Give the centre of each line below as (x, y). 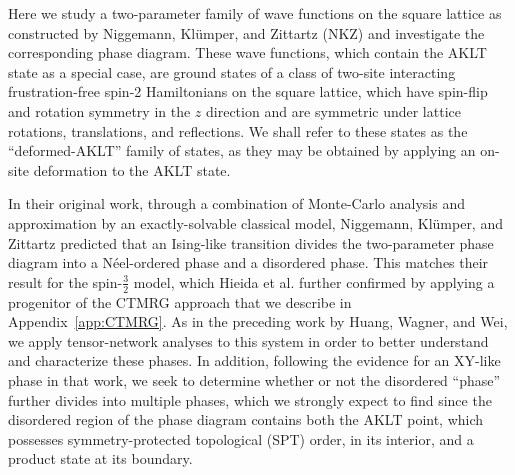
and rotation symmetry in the (99, 110)
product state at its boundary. (100, 458)
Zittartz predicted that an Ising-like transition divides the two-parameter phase (251, 242)
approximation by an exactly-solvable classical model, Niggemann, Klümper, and (255, 222)
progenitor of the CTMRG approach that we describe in (180, 301)
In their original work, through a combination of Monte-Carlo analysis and (236, 203)
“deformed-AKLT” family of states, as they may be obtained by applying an (242, 150)
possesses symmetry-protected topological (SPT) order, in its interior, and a (241, 438)
